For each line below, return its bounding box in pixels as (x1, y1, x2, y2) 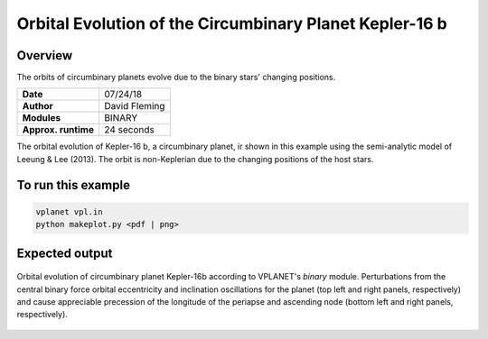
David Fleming (104, 100, 165, 113)
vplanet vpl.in (35, 206, 103, 216)
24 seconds (104, 124, 155, 136)
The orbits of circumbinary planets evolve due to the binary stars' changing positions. (16, 72, 336, 83)
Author (22, 100, 53, 113)
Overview (16, 48, 73, 63)
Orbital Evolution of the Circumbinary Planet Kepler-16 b (16, 14, 447, 33)
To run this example (16, 177, 131, 193)
